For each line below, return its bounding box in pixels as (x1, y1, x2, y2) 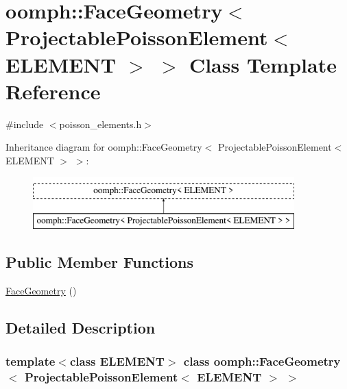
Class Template (189, 50, 337, 78)
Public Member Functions (5, 251, 193, 273)
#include (5, 116, 44, 131)
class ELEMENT (69, 353, 165, 370)
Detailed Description (5, 316, 156, 338)
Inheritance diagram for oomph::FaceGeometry (5, 140, 202, 154)
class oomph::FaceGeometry (183, 353, 341, 370)
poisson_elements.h (59, 116, 142, 131)
